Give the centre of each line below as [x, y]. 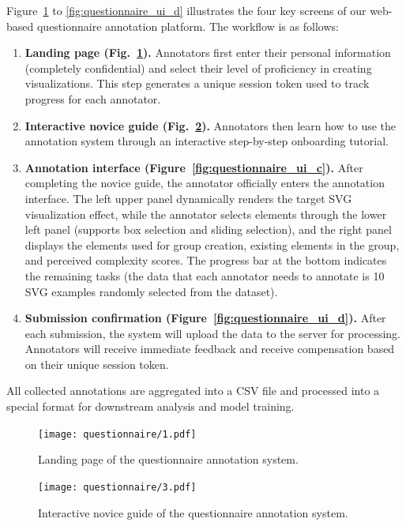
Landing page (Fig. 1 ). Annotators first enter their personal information [208, 53]
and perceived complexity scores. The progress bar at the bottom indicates [206, 260]
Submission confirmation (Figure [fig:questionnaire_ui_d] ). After [205, 318]
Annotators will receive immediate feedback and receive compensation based [210, 349]
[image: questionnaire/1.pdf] [117, 434]
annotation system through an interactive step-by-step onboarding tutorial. [207, 141]
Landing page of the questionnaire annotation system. [168, 459]
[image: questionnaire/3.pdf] [117, 487]
